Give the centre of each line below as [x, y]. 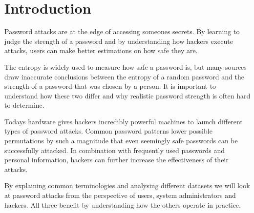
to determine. [24, 105]
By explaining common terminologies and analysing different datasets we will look [127, 185]
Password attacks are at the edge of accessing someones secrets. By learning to [122, 31]
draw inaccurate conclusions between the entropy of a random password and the [124, 76]
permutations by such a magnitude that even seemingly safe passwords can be [121, 141]
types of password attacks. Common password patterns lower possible [108, 131]
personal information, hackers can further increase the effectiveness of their [116, 160]
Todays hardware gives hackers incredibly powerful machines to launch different [124, 121]
